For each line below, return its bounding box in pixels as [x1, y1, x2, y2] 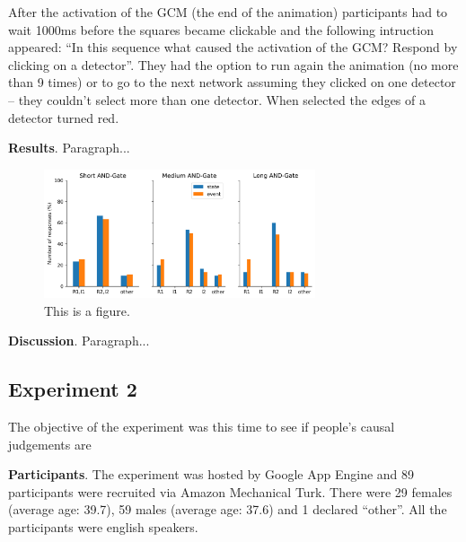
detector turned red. [8, 108, 119, 127]
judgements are [8, 434, 92, 453]
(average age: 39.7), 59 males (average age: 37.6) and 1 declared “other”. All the [8, 500, 447, 519]
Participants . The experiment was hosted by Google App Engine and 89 [8, 465, 415, 484]
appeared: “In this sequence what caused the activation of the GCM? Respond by [8, 38, 458, 57]
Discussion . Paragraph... [8, 331, 150, 350]
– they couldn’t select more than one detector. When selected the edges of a [8, 90, 426, 109]
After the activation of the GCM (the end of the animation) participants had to [8, 3, 448, 21]
